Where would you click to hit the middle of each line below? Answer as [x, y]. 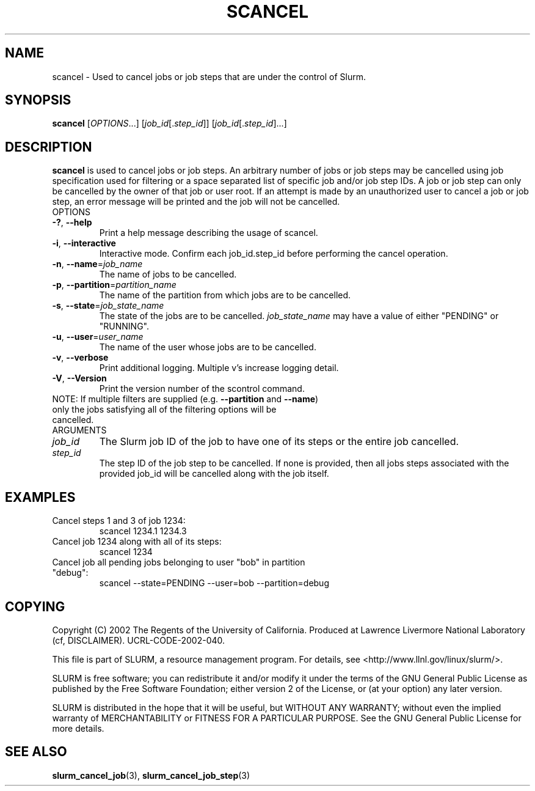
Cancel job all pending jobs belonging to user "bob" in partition [179, 562]
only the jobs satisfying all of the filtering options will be [164, 410]
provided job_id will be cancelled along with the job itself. [214, 474]
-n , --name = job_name [97, 264]
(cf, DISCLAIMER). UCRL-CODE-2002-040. [139, 640]
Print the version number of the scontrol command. [202, 389]
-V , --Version [79, 378]
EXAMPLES [40, 497]
